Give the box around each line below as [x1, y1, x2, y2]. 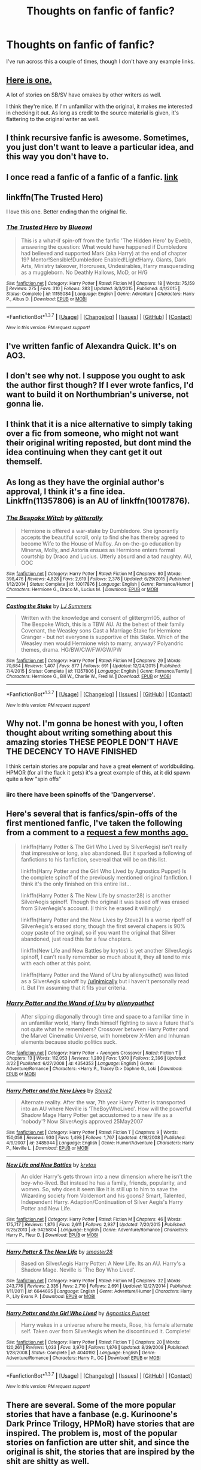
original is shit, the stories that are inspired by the [6, 1447, 195, 1457]
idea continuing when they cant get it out [6, 447, 163, 457]
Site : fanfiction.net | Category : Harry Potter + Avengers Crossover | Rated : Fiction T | [6, 1050, 181, 1056]
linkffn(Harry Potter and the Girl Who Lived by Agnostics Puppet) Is [20, 867, 187, 875]
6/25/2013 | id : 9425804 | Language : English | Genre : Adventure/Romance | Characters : [6, 1227, 188, 1233]
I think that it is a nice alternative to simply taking [6, 419, 193, 429]
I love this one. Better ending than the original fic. [6, 208, 127, 215]
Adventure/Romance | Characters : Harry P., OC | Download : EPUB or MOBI [6, 1355, 161, 1361]
